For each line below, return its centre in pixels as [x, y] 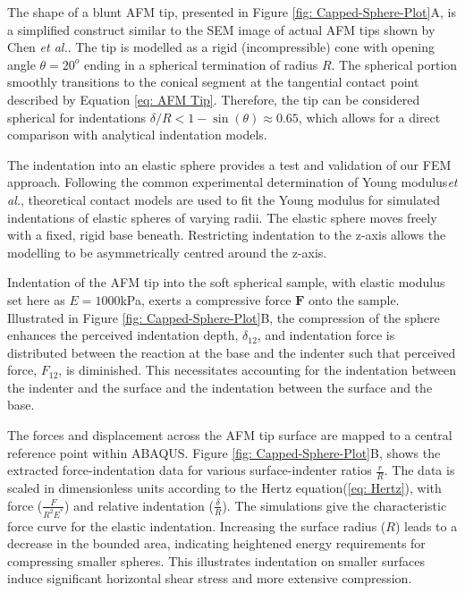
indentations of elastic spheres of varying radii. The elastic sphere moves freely [222, 217]
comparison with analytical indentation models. [137, 135]
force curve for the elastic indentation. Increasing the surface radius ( [197, 525]
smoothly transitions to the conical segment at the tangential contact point [213, 82]
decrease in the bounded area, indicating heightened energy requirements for [216, 543]
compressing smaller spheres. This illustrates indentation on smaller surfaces [216, 560]
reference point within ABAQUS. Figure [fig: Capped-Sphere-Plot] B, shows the [224, 452]
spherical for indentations [77, 117]
